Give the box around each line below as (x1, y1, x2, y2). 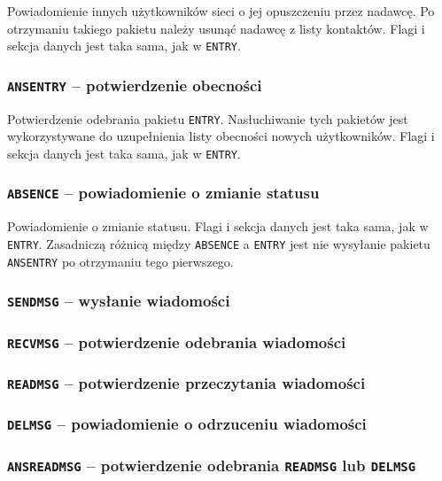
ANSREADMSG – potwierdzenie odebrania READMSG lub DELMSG (7, 454, 415, 476)
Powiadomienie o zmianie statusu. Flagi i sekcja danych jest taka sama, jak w (7, 217, 429, 236)
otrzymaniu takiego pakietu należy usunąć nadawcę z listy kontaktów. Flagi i (7, 19, 425, 37)
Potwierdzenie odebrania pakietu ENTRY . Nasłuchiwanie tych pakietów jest (7, 109, 408, 128)
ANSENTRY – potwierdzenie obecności (7, 74, 262, 96)
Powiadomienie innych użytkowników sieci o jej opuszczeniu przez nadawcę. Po (7, 2, 435, 19)
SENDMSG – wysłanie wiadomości (7, 290, 230, 312)
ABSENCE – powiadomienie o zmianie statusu (7, 182, 320, 204)
